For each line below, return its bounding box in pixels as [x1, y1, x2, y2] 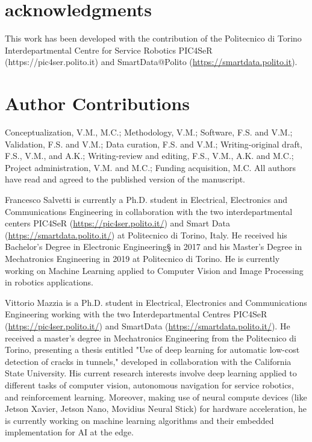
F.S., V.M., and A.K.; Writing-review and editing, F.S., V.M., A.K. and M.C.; [5, 149, 294, 162]
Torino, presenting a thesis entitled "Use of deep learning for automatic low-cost [5, 343, 300, 356]
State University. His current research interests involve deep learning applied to [5, 367, 297, 379]
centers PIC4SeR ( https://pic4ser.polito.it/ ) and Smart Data [5, 217, 230, 229]
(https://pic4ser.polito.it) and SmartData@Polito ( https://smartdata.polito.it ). [5, 55, 298, 68]
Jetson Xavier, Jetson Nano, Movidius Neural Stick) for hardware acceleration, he [5, 402, 307, 415]
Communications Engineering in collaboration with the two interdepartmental [5, 205, 293, 217]
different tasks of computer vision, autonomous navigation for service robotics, [5, 378, 294, 391]
